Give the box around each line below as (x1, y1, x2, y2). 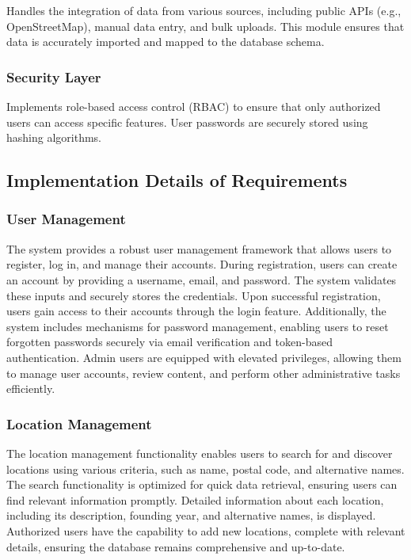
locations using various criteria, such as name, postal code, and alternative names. (6, 460, 405, 477)
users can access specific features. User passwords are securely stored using (6, 113, 368, 130)
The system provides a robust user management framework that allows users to (6, 240, 392, 257)
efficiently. (6, 380, 55, 397)
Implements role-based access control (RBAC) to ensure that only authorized (6, 98, 381, 114)
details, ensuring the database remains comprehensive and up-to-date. (6, 538, 345, 554)
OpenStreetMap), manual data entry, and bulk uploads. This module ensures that (6, 17, 405, 34)
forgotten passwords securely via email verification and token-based (6, 333, 333, 350)
